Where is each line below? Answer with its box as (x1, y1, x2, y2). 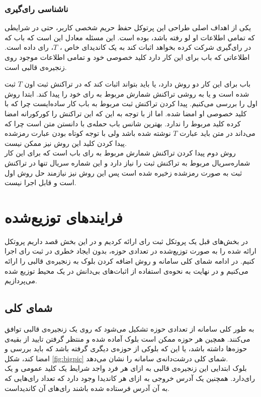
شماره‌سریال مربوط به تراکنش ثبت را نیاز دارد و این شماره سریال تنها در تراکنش (5, 157, 250, 168)
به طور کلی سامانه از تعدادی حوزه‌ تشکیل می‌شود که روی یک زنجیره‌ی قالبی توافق (5, 324, 254, 334)
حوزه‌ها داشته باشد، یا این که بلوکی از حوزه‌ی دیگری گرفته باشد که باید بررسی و (5, 343, 247, 354)
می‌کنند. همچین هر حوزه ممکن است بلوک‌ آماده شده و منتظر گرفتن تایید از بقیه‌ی (5, 333, 250, 344)
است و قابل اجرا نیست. (5, 177, 76, 188)
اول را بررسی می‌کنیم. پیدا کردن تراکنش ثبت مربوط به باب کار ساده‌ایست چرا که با (5, 98, 257, 109)
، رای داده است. (5, 42, 54, 52)
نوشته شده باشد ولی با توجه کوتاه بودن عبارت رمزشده (5, 128, 171, 138)
